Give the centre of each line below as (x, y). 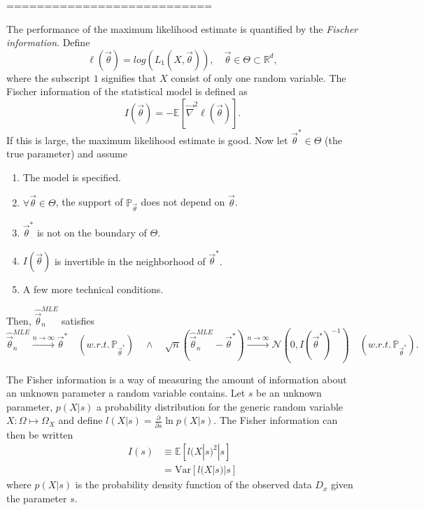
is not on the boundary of (92, 233)
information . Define (48, 42)
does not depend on (183, 202)
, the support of (89, 202)
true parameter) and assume (67, 154)
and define (80, 420)
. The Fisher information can (276, 420)
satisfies (78, 320)
